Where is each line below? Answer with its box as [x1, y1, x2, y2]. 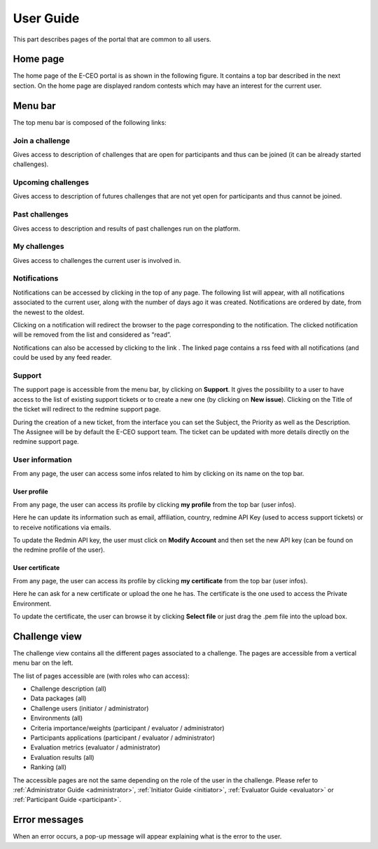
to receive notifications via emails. [13, 523, 111, 531]
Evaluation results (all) [30, 753, 94, 761]
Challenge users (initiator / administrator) [30, 704, 149, 712]
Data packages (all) [30, 694, 87, 702]
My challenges [13, 242, 64, 252]
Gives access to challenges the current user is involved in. [13, 256, 181, 264]
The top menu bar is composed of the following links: [13, 118, 167, 126]
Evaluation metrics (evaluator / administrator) [30, 743, 161, 752]
